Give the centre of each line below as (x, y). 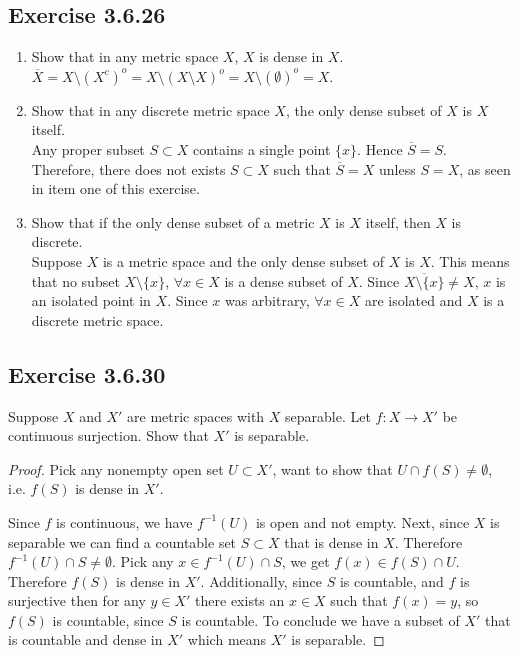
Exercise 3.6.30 (87, 373)
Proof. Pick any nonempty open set (116, 468)
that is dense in (331, 541)
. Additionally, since (261, 580)
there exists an (240, 600)
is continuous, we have (124, 521)
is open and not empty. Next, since (362, 521)
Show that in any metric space (125, 56)
